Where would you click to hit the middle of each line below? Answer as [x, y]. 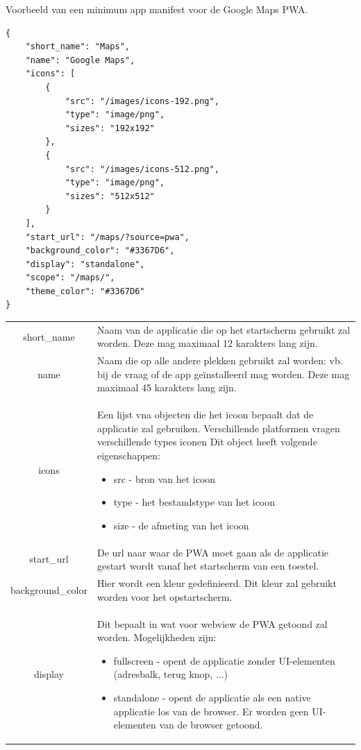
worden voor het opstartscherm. [165, 596]
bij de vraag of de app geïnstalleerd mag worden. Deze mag [223, 374]
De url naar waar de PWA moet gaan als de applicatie [213, 552]
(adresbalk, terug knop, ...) [171, 674]
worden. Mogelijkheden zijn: [157, 637]
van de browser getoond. [211, 725]
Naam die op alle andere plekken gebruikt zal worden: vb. [220, 360]
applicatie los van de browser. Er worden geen [211, 711]
